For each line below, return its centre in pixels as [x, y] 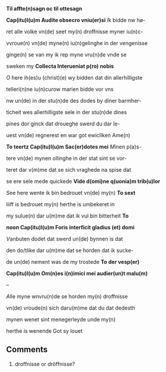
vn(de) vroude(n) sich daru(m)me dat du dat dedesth [71, 308]
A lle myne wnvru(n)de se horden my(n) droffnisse [67, 296]
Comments [27, 350]
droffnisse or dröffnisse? [45, 364]
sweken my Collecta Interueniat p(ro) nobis [60, 66]
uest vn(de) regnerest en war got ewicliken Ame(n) [68, 135]
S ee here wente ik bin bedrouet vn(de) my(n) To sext [71, 193]
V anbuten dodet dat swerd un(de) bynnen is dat [65, 239]
